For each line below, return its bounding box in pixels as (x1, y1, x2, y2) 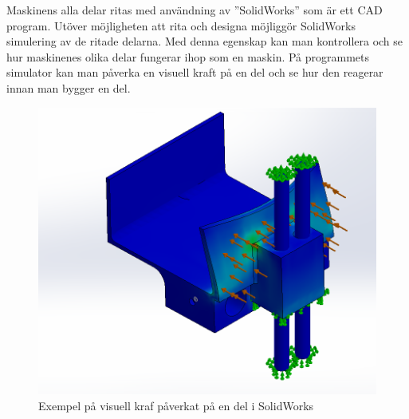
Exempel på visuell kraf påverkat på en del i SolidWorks (38, 397, 314, 413)
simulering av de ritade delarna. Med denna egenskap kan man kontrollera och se (6, 33, 403, 49)
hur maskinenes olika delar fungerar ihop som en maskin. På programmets (6, 48, 370, 65)
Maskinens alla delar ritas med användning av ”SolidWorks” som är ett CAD (6, 2, 383, 18)
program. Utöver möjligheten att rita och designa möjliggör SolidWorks (6, 17, 356, 34)
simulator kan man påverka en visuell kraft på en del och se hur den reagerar (6, 64, 383, 81)
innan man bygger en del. (6, 79, 131, 96)
